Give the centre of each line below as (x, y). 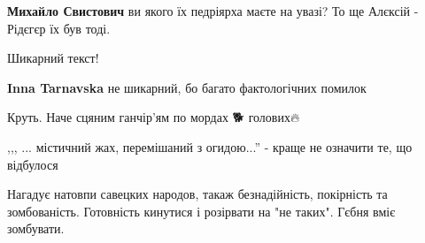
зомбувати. (36, 228)
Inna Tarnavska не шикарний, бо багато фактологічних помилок (187, 87)
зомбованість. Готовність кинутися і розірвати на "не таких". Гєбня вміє (201, 211)
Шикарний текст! (53, 58)
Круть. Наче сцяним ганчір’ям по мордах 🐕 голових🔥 (154, 117)
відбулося (33, 164)
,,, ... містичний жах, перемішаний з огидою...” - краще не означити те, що (210, 146)
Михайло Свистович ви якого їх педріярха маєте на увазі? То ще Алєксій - (213, 11)
